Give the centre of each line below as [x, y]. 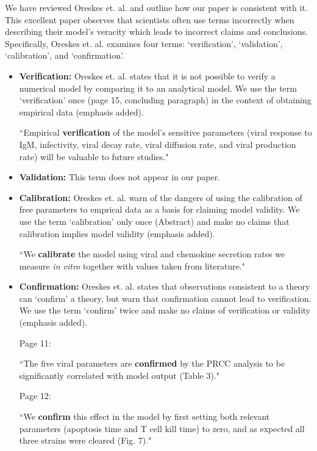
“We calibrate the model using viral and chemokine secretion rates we [152, 254]
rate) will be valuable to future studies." [94, 156]
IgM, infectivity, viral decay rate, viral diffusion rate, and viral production [158, 144]
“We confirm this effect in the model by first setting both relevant [144, 416]
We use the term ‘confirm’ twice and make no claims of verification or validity [165, 310]
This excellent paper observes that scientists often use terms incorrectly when [150, 19]
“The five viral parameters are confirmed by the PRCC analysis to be [152, 363]
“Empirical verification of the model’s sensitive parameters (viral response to [166, 132]
